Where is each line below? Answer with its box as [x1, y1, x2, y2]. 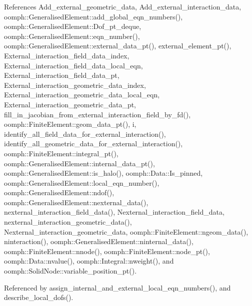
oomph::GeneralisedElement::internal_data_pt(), [4, 158, 155, 168]
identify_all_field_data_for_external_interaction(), [4, 128, 166, 139]
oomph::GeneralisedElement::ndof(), [4, 187, 114, 198]
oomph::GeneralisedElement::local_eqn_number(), [4, 177, 159, 188]
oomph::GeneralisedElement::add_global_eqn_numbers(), [4, 11, 183, 21]
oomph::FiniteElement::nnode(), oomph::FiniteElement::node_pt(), [4, 246, 210, 256]
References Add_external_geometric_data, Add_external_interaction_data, [4, 1, 241, 11]
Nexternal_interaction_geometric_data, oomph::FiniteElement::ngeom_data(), [4, 226, 248, 237]
